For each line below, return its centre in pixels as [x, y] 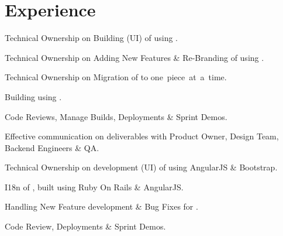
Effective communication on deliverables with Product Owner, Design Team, [142, 136]
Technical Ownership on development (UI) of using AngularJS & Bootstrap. [141, 167]
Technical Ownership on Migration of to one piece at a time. [116, 77]
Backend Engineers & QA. [52, 147]
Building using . [33, 96]
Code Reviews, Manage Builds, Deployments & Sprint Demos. [116, 116]
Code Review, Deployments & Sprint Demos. [85, 226]
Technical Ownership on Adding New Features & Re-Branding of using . [134, 57]
